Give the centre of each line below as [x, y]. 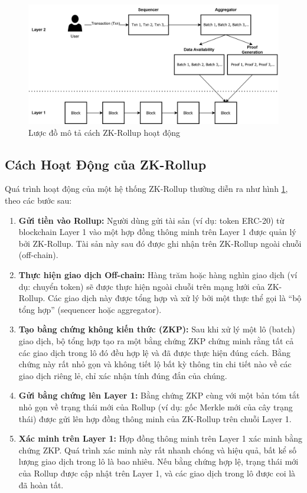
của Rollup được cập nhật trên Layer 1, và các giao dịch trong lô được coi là [157, 473]
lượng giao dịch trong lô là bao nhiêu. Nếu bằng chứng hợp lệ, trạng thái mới [159, 461]
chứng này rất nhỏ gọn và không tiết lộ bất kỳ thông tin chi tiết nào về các [155, 364]
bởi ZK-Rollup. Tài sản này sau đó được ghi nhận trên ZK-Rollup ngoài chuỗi [160, 243]
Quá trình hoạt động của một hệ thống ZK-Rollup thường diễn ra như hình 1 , [146, 189]
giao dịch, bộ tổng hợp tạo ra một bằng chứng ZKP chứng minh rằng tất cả [156, 340]
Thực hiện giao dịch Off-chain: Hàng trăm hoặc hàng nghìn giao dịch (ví [158, 275]
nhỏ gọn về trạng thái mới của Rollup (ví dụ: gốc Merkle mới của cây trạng [156, 407]
